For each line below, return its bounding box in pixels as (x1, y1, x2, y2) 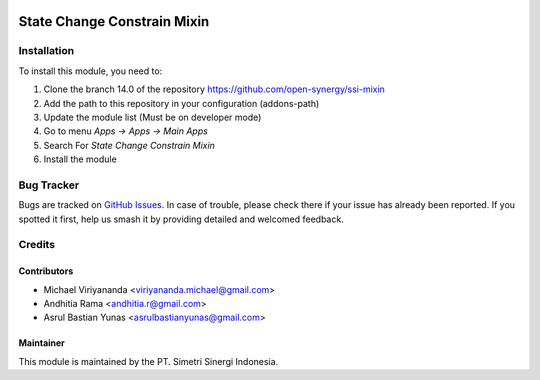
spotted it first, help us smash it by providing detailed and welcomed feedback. (18, 213, 344, 225)
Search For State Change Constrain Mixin (43, 139, 215, 151)
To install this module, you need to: (18, 65, 163, 77)
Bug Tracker (18, 178, 80, 192)
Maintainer (18, 337, 65, 349)
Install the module (43, 153, 117, 165)
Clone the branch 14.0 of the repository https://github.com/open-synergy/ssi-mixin (43, 83, 385, 95)
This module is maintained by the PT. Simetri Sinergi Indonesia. (18, 355, 279, 367)
